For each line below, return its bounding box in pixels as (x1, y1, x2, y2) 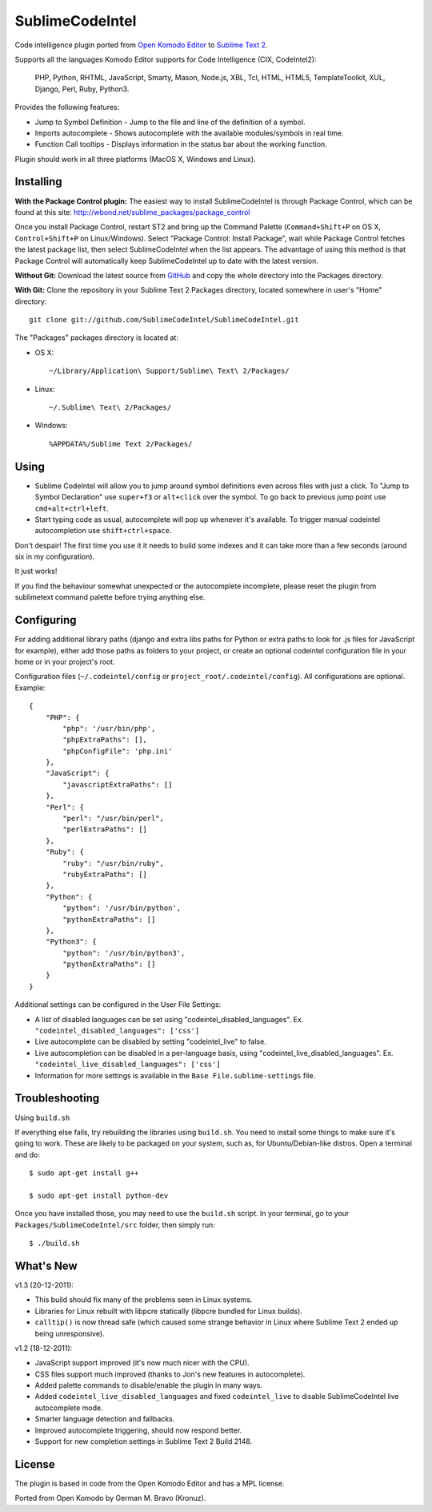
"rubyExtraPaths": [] (62, 870, 148, 879)
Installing (14, 175, 63, 188)
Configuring (14, 613, 77, 627)
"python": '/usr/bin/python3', (62, 948, 186, 957)
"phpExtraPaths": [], (62, 735, 148, 745)
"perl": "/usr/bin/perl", (62, 814, 164, 823)
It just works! (14, 566, 58, 576)
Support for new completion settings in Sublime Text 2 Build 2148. (34, 1437, 253, 1446)
